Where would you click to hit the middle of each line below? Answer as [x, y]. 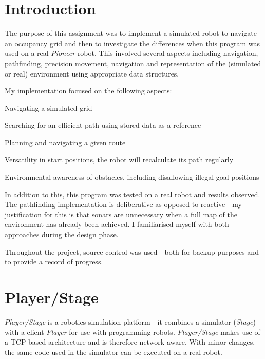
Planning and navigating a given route [65, 142]
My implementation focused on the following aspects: [88, 91]
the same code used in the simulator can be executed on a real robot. [113, 352]
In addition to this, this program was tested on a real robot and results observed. [132, 194]
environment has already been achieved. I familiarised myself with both [117, 224]
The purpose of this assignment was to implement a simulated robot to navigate [131, 33]
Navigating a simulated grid [49, 108]
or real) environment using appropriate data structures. [92, 73]
